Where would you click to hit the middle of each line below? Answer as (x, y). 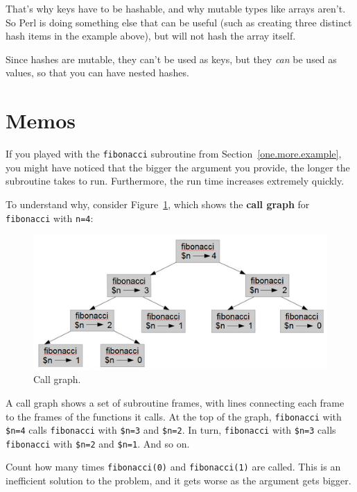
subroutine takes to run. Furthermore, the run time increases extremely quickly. (175, 181)
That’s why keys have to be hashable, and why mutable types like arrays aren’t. (176, 8)
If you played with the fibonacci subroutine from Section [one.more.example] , (174, 154)
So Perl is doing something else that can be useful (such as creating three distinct (179, 22)
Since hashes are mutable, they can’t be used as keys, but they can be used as (171, 59)
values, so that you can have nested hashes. (97, 73)
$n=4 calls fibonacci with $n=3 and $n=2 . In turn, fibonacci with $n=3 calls (171, 430)
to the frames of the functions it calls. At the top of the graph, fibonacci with (174, 416)
